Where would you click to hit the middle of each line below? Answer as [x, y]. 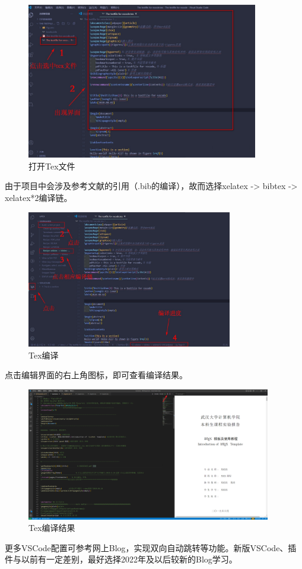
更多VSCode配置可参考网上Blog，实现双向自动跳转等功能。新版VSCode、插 [151, 547]
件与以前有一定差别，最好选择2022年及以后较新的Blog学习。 [121, 559]
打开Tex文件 [52, 166]
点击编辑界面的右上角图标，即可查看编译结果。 [96, 375]
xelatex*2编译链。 [39, 197]
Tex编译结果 [52, 528]
